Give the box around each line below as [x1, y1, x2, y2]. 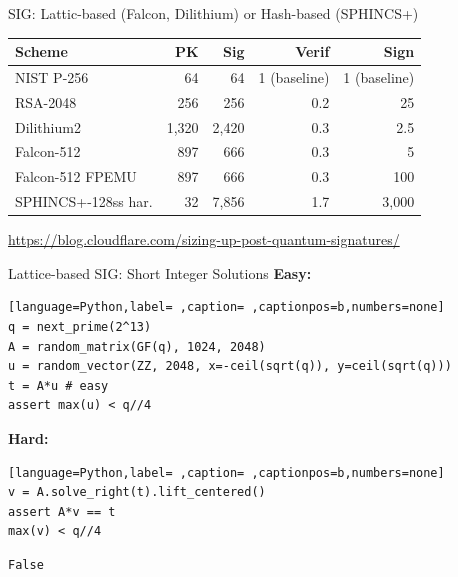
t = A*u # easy [8, 378, 109, 393]
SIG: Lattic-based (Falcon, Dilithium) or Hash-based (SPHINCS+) [8, 3, 419, 23]
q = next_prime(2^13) [8, 320, 152, 335]
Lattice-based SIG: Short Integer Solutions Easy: [8, 262, 312, 283]
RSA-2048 [15, 91, 77, 112]
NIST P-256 [15, 66, 89, 87]
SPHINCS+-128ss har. [15, 191, 153, 212]
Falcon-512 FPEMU [15, 166, 137, 187]
